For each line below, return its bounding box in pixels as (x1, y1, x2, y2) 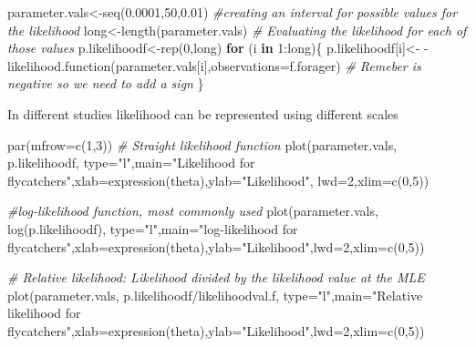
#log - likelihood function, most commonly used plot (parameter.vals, (7, 201, 378, 220)
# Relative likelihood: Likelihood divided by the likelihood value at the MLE (7, 268, 425, 287)
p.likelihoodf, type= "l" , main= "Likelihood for (7, 153, 255, 172)
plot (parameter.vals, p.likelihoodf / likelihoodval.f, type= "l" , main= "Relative (7, 285, 423, 304)
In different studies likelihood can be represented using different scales (7, 104, 398, 123)
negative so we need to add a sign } (7, 74, 204, 93)
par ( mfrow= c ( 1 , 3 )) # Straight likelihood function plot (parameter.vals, (7, 135, 398, 154)
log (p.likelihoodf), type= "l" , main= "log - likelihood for (7, 219, 298, 238)
